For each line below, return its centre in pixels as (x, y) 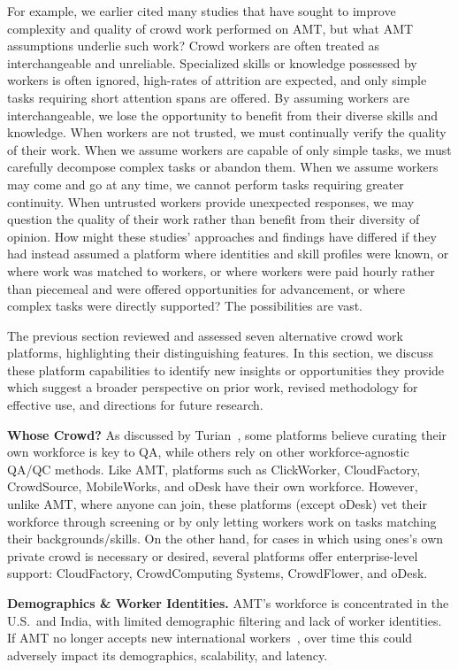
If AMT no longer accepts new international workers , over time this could (210, 638)
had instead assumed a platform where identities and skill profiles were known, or (228, 254)
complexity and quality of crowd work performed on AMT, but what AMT (210, 28)
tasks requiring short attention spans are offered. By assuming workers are (208, 97)
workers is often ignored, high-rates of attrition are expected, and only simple (217, 80)
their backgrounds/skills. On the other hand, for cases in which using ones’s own (225, 539)
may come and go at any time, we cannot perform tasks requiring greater (206, 184)
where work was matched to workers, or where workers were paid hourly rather (221, 270)
